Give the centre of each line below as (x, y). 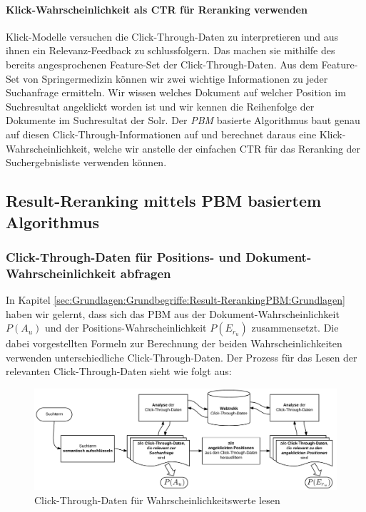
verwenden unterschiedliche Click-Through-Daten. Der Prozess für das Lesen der (182, 357)
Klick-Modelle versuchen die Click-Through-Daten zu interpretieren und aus (172, 36)
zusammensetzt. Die (295, 328)
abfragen (146, 273)
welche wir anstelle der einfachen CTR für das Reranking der (227, 148)
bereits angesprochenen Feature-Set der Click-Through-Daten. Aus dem (162, 64)
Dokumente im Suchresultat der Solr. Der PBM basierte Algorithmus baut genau (183, 120)
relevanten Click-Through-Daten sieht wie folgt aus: (119, 371)
